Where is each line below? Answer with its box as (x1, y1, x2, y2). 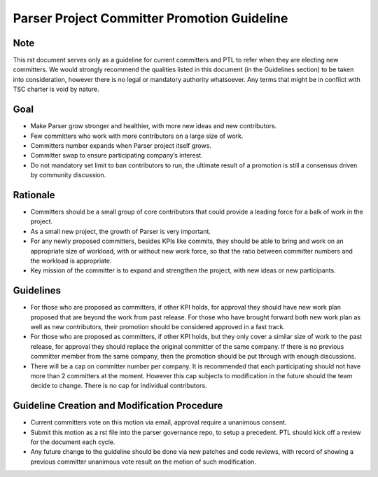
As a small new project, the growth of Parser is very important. (30, 227, 211, 235)
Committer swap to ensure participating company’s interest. (30, 151, 203, 160)
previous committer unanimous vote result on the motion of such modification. (30, 457, 257, 466)
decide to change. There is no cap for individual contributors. (30, 382, 207, 390)
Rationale (13, 189, 55, 201)
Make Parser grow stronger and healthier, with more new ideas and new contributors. (30, 122, 277, 130)
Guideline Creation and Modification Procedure (13, 400, 223, 412)
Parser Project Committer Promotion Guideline (13, 11, 288, 26)
